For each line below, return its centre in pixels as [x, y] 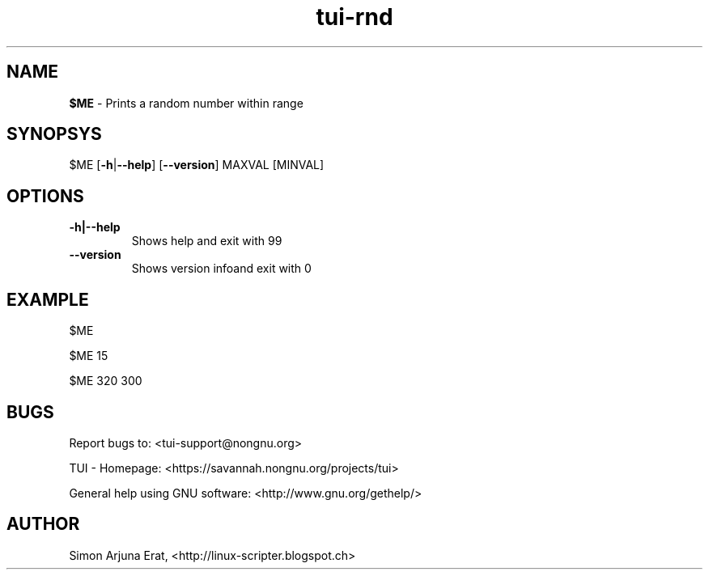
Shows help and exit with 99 [207, 241]
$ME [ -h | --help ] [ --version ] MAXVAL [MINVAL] [197, 165]
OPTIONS [45, 196]
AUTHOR [43, 524]
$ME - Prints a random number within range [186, 103]
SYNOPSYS [54, 134]
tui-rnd [354, 17]
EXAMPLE [48, 299]
